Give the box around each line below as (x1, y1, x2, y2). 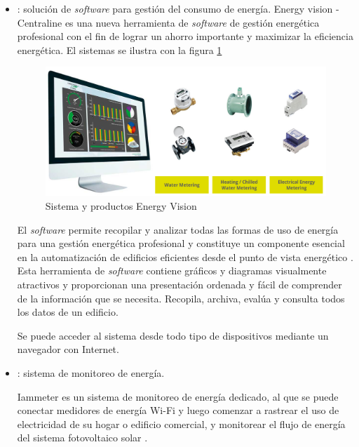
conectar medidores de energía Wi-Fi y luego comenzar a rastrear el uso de (17, 403, 339, 418)
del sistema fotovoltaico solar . (17, 430, 148, 445)
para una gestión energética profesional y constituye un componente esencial (17, 236, 345, 251)
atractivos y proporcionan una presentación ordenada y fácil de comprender (17, 277, 342, 291)
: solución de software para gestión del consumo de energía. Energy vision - (17, 1, 339, 15)
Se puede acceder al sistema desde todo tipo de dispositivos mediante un (17, 328, 329, 342)
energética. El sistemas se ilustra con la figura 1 (17, 42, 222, 57)
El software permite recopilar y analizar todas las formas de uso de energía (17, 222, 339, 236)
